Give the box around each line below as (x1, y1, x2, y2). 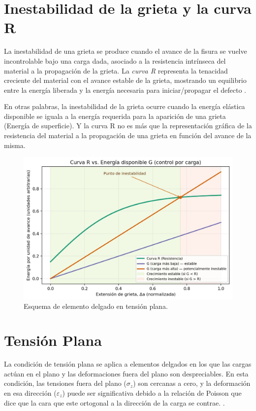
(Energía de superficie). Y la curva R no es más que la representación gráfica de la (4, 120, 252, 131)
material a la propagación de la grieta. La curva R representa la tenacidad (4, 65, 228, 75)
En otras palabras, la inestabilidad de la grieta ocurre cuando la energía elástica (4, 101, 245, 112)
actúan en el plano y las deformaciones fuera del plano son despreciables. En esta (4, 368, 249, 378)
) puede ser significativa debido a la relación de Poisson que (62, 387, 242, 398)
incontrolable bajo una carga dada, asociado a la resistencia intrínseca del (4, 55, 226, 66)
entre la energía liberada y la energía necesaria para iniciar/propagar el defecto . (4, 84, 247, 95)
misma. (4, 140, 26, 150)
